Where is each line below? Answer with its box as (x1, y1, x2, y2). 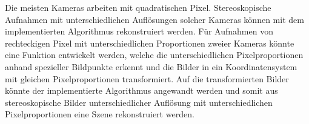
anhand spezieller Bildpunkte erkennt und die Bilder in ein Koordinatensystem (5, 60, 297, 73)
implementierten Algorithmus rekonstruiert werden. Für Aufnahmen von (5, 25, 273, 38)
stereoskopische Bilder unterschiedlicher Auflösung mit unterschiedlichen (5, 96, 273, 108)
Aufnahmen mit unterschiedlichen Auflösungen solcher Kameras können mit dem (5, 13, 304, 25)
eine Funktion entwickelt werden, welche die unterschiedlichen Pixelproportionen (5, 48, 304, 61)
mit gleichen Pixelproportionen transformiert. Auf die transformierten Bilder (5, 72, 289, 85)
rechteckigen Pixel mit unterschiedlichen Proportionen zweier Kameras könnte (5, 36, 294, 49)
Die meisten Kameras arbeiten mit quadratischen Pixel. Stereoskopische (5, 1, 271, 13)
